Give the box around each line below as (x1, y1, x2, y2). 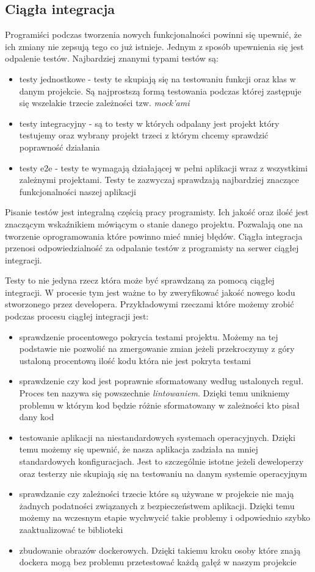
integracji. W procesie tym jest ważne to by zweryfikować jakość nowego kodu (5, 285, 295, 298)
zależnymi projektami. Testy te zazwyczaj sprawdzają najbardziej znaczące (19, 173, 299, 186)
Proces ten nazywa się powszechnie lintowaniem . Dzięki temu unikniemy (19, 387, 290, 399)
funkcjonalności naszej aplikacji (19, 185, 136, 198)
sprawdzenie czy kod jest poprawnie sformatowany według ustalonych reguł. (19, 374, 304, 387)
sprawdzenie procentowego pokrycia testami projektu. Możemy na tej (19, 330, 278, 343)
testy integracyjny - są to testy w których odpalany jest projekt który (19, 116, 280, 129)
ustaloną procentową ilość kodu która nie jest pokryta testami (19, 354, 251, 366)
